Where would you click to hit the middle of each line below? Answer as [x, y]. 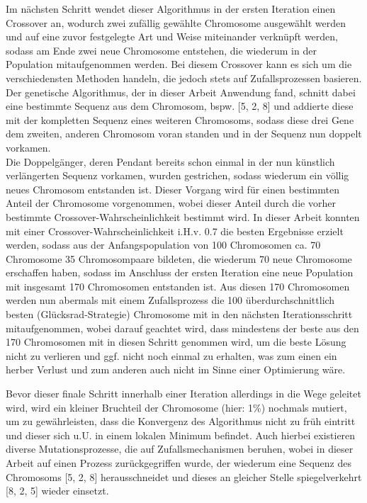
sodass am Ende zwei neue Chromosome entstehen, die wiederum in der [161, 50]
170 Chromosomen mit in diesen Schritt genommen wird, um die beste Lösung [176, 342]
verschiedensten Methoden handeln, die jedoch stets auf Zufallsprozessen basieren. [184, 78]
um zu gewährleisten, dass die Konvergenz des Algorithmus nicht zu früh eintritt [181, 421]
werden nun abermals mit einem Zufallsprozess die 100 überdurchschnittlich [170, 300]
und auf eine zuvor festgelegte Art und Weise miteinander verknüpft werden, [172, 36]
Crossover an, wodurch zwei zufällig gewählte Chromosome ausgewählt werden [176, 22]
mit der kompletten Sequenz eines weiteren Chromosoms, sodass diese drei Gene [180, 119]
